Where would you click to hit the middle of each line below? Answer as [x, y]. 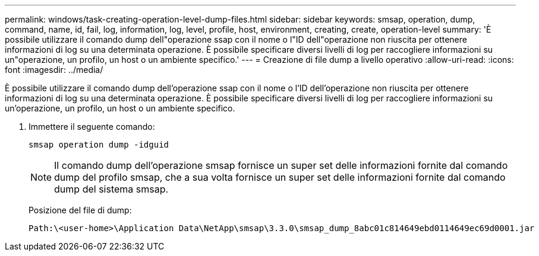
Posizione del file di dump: [80, 210]
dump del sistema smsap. [111, 189]
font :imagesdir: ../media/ [54, 70]
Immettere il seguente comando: [92, 127]
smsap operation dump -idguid [99, 145]
